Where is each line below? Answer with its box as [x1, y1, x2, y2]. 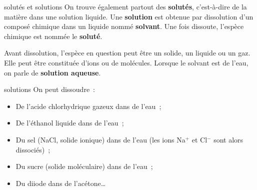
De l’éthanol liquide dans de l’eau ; [15, 117, 124, 128]
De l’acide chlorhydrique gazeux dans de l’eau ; [15, 100, 161, 111]
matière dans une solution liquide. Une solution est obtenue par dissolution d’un [4, 11, 253, 21]
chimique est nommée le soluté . [4, 30, 102, 41]
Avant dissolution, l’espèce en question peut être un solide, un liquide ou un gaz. [4, 47, 250, 58]
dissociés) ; [15, 144, 50, 154]
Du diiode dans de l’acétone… [15, 177, 106, 188]
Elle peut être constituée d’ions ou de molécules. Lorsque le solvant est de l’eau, [4, 57, 248, 67]
